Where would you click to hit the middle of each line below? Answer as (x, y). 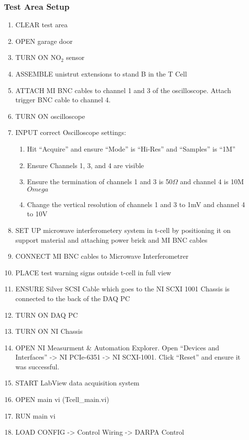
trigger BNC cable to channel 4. (63, 100)
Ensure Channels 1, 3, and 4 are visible (86, 165)
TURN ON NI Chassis (49, 331)
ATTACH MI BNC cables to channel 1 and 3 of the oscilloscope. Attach (123, 90)
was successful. (37, 366)
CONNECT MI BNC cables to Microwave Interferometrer (102, 256)
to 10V (37, 214)
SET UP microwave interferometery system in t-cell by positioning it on (123, 230)
